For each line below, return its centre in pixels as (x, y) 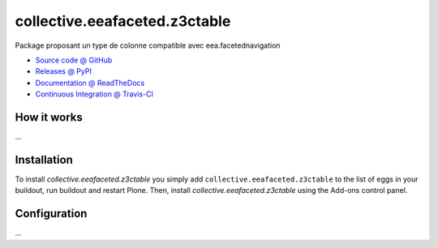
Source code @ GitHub (74, 60)
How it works (49, 117)
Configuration (51, 214)
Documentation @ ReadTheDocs (90, 83)
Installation (44, 159)
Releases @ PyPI (64, 71)
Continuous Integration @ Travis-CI (94, 94)
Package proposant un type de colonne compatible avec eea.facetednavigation (148, 45)
